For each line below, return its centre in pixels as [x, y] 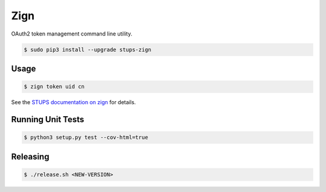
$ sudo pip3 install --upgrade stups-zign [88, 49]
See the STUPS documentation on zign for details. [73, 102]
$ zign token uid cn [54, 87]
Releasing [30, 156]
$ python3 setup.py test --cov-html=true [86, 138]
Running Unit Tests [48, 119]
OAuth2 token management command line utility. [72, 34]
